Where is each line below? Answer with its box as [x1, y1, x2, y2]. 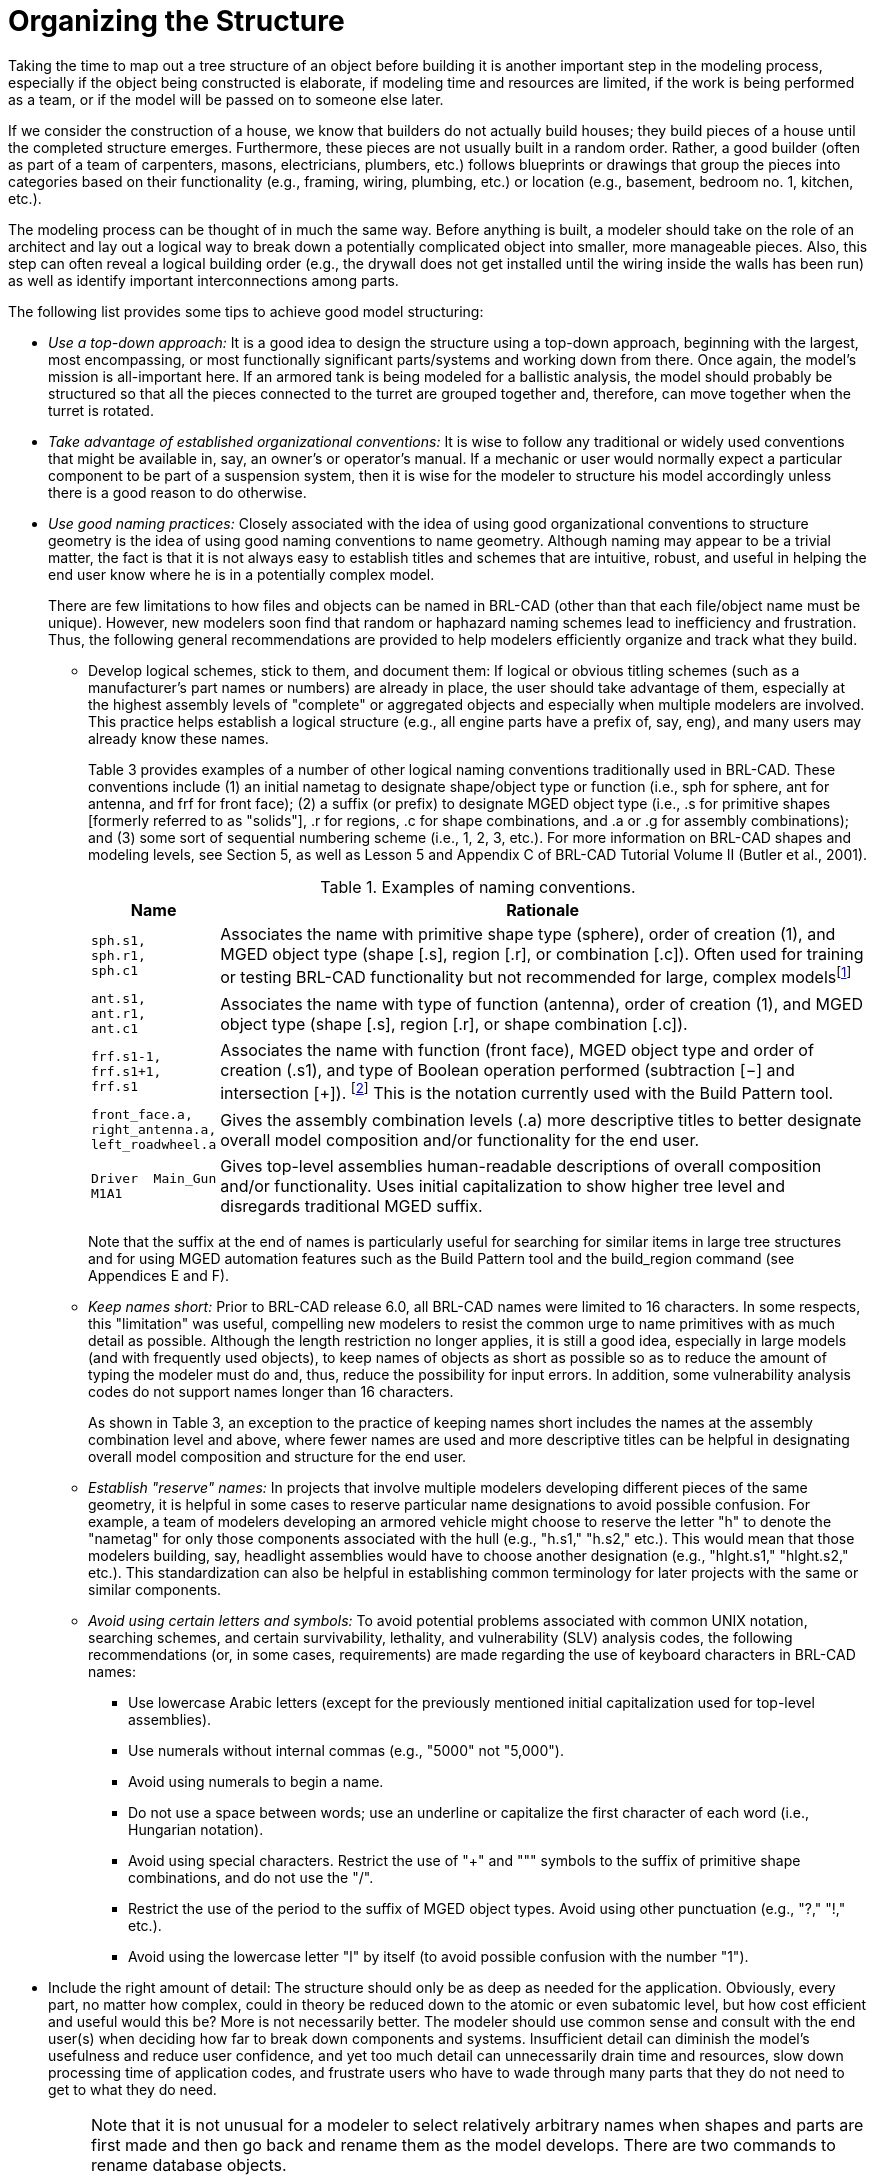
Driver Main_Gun [91, 1171, 217, 1187]
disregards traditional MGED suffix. [220, 1196, 483, 1217]
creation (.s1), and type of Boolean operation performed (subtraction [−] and [220, 1060, 795, 1081]
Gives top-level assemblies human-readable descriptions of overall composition [220, 1156, 822, 1177]
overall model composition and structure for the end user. [88, 1448, 467, 1466]
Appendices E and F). [88, 1267, 230, 1285]
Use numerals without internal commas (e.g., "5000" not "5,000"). [128, 1742, 564, 1760]
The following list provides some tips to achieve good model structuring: [8, 302, 484, 320]
